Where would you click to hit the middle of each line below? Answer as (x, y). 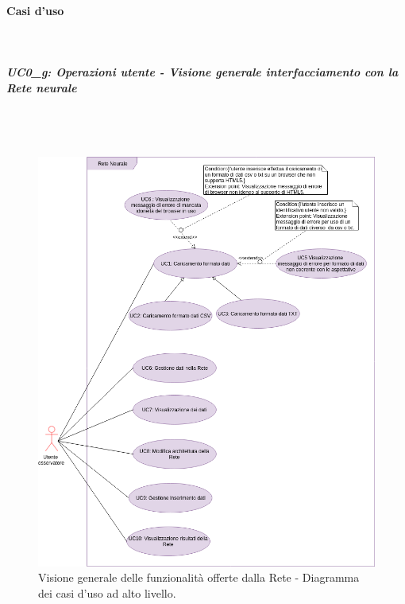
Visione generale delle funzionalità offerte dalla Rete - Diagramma (199, 577)
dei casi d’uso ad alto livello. (107, 592)
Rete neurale (42, 87)
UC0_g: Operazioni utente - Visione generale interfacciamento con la (202, 71)
